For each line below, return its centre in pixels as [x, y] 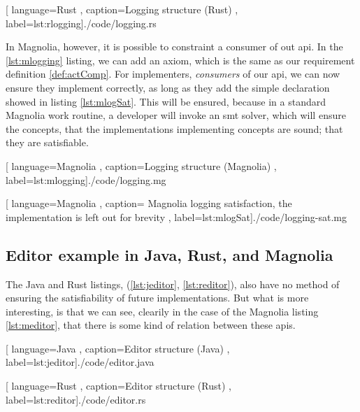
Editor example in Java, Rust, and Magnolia [170, 254]
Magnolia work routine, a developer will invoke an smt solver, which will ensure [176, 115]
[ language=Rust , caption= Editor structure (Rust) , [118, 386]
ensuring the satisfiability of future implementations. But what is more [157, 298]
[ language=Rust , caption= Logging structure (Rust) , [122, 9]
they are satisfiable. [47, 142]
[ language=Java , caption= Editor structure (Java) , [118, 348]
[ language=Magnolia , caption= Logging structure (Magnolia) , [141, 165]
